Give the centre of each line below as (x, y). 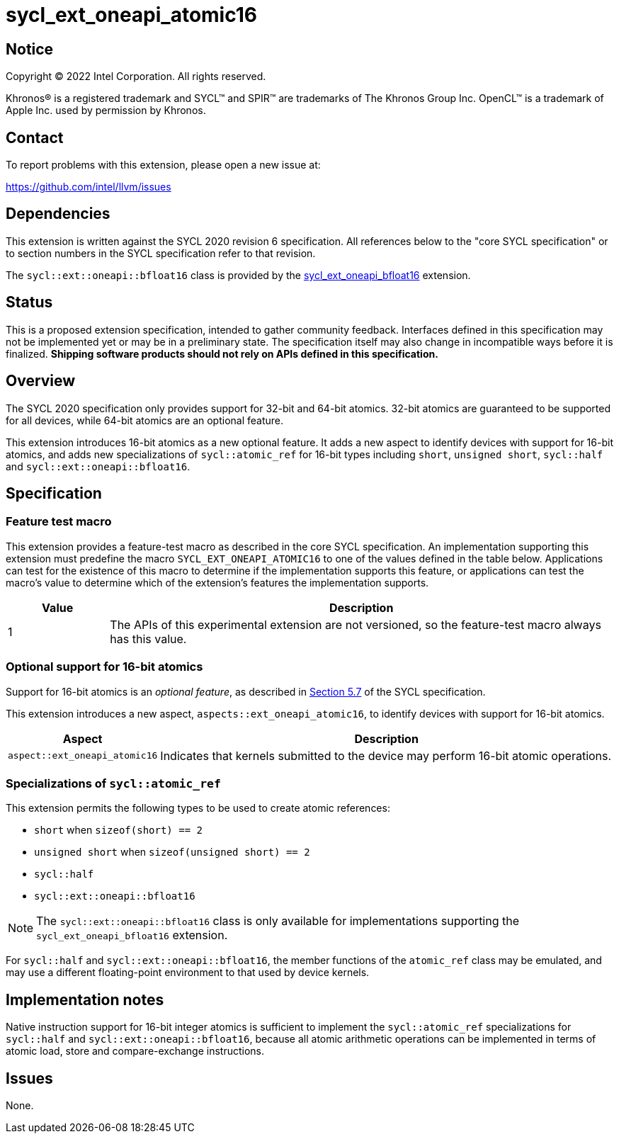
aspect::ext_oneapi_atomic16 (83, 756)
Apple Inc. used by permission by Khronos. (106, 110)
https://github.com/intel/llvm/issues (89, 187)
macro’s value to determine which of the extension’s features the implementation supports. (217, 582)
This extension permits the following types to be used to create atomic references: (198, 808)
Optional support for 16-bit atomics (104, 667)
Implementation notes (85, 999)
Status (29, 302)
